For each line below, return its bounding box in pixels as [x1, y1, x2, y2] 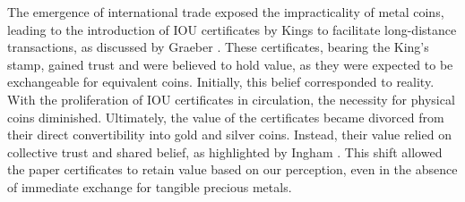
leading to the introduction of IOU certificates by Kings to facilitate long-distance [7, 20, 457, 38]
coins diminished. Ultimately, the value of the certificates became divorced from [7, 107, 444, 126]
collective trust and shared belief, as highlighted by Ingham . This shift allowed [7, 142, 443, 161]
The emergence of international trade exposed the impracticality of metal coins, [7, 3, 444, 21]
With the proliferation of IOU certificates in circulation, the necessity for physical [7, 89, 455, 108]
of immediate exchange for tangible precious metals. [7, 177, 292, 196]
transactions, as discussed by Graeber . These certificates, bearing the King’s [7, 38, 429, 56]
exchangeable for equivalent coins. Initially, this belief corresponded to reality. [7, 72, 435, 91]
